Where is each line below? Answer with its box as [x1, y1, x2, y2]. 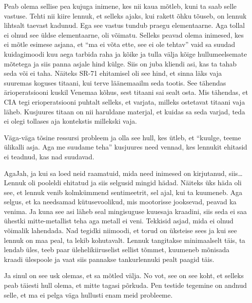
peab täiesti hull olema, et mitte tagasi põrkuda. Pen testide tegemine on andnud [4, 280, 247, 290]
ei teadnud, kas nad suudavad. [4, 151, 95, 161]
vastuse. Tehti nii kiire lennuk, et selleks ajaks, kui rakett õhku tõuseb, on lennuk [4, 10, 247, 21]
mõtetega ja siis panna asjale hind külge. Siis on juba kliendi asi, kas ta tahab [4, 58, 237, 68]
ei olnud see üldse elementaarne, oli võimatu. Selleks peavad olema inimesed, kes [4, 29, 244, 40]
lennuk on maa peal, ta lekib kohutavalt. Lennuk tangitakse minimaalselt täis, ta [4, 235, 246, 245]
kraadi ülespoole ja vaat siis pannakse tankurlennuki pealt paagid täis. [4, 254, 214, 264]
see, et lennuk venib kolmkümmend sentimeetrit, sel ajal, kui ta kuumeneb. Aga [4, 187, 243, 197]
